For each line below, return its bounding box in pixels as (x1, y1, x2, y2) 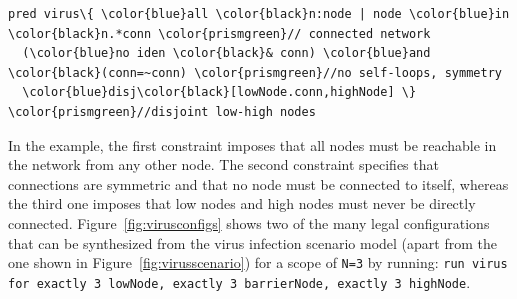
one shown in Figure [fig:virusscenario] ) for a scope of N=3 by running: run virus (8, 252, 508, 273)
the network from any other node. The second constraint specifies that (8, 154, 439, 175)
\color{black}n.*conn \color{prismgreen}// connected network (8, 26, 431, 41)
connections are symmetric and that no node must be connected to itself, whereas (8, 173, 509, 194)
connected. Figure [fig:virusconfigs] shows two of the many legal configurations (8, 212, 490, 233)
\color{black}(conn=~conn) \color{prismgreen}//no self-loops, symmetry (8, 65, 502, 80)
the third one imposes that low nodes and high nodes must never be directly (8, 193, 476, 214)
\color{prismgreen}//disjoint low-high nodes (8, 104, 316, 119)
